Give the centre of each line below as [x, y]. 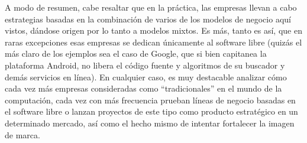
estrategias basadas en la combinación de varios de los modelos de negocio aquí [148, 19]
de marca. [22, 134]
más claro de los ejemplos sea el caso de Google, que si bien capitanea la [136, 53]
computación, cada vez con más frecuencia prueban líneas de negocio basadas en [150, 100]
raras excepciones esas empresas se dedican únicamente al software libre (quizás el [153, 42]
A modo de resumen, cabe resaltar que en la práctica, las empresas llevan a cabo [151, 7]
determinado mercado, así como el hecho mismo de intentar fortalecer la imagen [150, 123]
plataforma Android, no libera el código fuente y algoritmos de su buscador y [145, 65]
